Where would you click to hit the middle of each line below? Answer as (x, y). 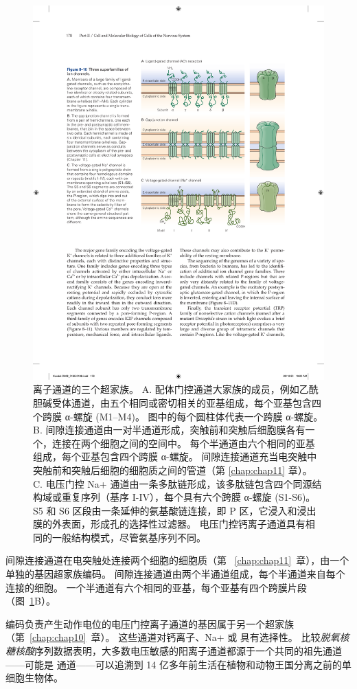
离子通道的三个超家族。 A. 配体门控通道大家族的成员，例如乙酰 (176, 389)
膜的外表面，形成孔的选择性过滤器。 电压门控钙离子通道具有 (169, 524)
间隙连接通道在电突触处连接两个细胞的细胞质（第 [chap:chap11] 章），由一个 (177, 560)
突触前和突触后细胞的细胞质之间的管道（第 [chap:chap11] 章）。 (173, 470)
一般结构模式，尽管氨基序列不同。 (129, 537)
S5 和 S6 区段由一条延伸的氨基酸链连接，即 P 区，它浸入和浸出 (175, 510)
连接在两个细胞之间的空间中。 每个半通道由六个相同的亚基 (183, 443)
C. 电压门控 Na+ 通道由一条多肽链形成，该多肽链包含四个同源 (173, 483)
